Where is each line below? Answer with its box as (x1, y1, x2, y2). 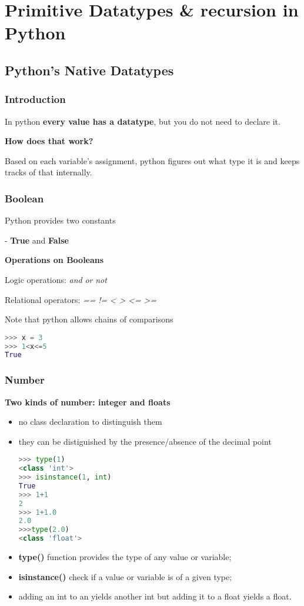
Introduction (5, 92, 66, 106)
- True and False (5, 234, 69, 246)
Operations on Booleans (5, 254, 104, 266)
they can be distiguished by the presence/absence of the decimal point (18, 435, 272, 447)
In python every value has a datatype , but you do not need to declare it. (5, 115, 280, 127)
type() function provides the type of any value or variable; (18, 551, 232, 563)
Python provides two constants (5, 214, 116, 227)
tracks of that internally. (5, 166, 92, 178)
